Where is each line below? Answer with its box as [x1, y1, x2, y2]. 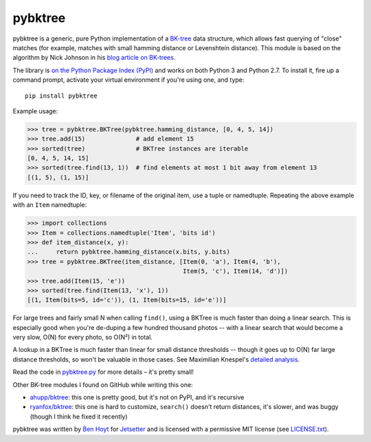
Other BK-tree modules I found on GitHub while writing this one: [12, 380, 193, 388]
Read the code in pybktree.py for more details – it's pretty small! [12, 368, 194, 376]
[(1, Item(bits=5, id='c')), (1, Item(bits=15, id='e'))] [27, 296, 227, 304]
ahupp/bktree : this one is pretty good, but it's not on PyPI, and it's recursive [30, 393, 245, 401]
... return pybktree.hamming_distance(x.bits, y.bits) [27, 248, 230, 256]
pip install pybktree [25, 91, 98, 100]
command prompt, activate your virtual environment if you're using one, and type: [12, 76, 245, 84]
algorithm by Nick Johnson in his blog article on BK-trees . [12, 54, 176, 62]
